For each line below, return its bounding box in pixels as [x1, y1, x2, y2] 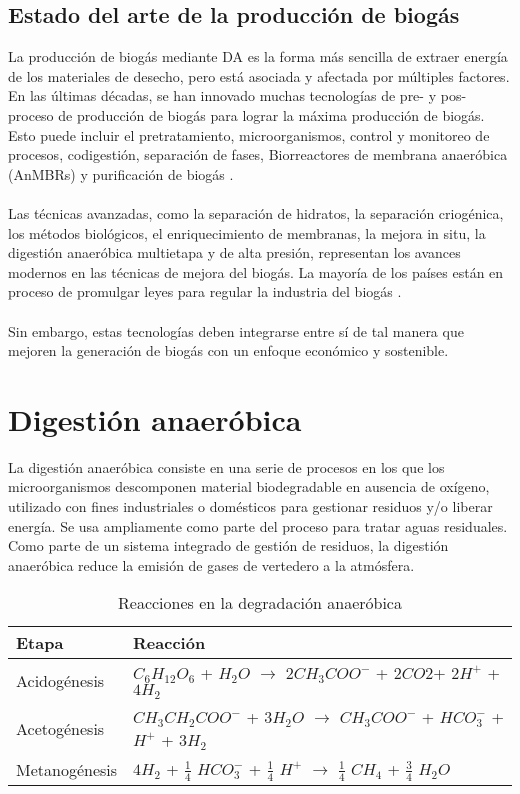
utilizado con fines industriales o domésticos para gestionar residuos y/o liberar [8, 496, 493, 517]
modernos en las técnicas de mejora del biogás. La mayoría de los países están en [8, 261, 504, 282]
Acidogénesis [16, 668, 105, 692]
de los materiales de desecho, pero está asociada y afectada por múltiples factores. [8, 65, 510, 86]
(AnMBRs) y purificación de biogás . [8, 163, 234, 184]
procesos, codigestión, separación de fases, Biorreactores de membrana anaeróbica [8, 144, 508, 165]
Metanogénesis [16, 757, 118, 781]
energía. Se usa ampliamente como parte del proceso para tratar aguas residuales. [8, 515, 508, 536]
